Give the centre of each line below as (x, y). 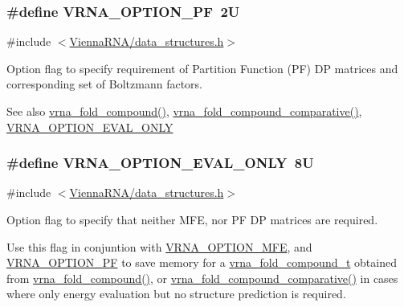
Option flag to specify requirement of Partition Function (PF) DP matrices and (202, 68)
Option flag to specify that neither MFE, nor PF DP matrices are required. (192, 219)
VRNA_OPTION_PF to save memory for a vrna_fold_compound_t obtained (202, 262)
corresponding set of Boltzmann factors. (104, 84)
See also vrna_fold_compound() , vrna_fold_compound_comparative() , (184, 111)
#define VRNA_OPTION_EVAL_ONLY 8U (160, 163)
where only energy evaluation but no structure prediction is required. (176, 294)
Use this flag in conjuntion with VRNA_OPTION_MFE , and (159, 246)
